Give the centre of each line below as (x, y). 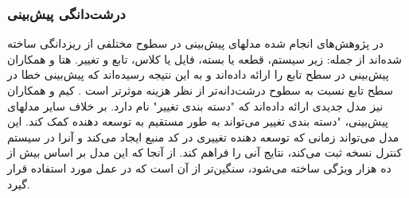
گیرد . (19, 183)
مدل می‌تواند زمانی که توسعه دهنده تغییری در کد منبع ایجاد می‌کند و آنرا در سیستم (203, 136)
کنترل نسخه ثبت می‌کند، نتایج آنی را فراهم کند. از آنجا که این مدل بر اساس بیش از (205, 152)
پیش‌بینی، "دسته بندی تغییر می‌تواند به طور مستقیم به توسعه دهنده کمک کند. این (198, 121)
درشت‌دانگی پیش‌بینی (66, 13)
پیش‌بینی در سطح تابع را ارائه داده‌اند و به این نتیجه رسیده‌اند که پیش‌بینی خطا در (198, 74)
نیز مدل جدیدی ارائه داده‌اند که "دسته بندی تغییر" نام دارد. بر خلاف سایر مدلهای (195, 105)
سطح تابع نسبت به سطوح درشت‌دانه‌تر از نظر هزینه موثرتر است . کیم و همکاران (201, 90)
